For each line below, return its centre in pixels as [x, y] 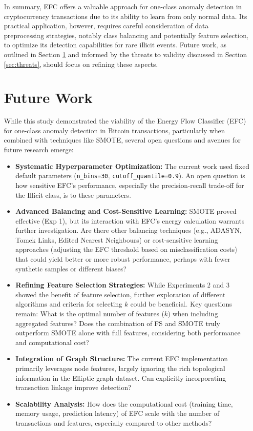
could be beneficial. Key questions [181, 304]
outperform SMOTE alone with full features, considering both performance [128, 333]
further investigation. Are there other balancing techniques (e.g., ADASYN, [128, 230]
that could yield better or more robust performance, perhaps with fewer [123, 259]
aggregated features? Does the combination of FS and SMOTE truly [118, 323]
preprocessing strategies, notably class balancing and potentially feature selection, [126, 35]
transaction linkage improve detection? [73, 387]
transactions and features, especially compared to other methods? [114, 422]
